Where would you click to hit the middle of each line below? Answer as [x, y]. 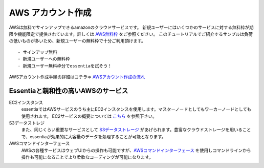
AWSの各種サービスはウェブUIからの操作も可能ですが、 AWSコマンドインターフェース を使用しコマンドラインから [136, 150]
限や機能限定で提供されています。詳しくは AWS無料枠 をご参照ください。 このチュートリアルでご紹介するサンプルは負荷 [131, 34]
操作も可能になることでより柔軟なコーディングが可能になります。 [87, 157]
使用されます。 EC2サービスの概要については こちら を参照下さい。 [89, 116]
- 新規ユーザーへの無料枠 [44, 59]
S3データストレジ [27, 123]
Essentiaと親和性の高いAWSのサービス [69, 91]
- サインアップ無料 [37, 52]
